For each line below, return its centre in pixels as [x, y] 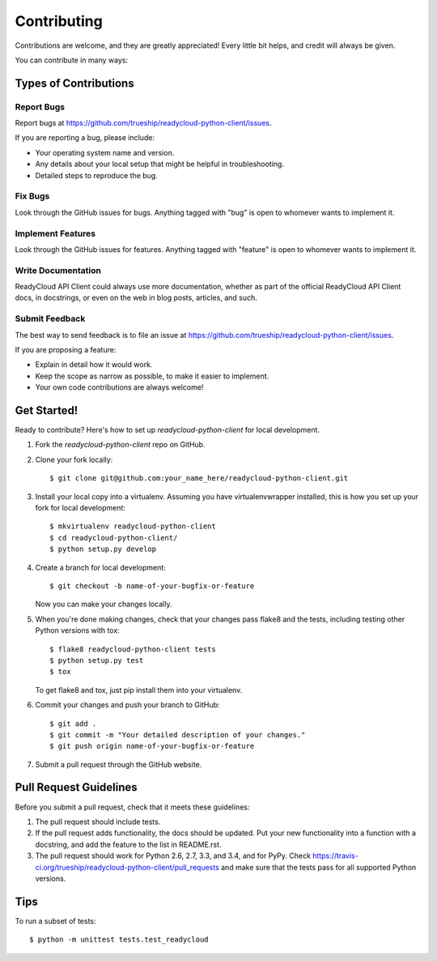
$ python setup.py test [97, 660]
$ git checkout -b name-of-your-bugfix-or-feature [152, 586]
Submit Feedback [50, 318]
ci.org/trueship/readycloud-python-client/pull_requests [127, 867]
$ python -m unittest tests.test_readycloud [119, 940]
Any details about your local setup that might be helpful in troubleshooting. [160, 164]
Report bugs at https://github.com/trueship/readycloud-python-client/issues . [143, 123]
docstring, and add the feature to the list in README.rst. [128, 844]
